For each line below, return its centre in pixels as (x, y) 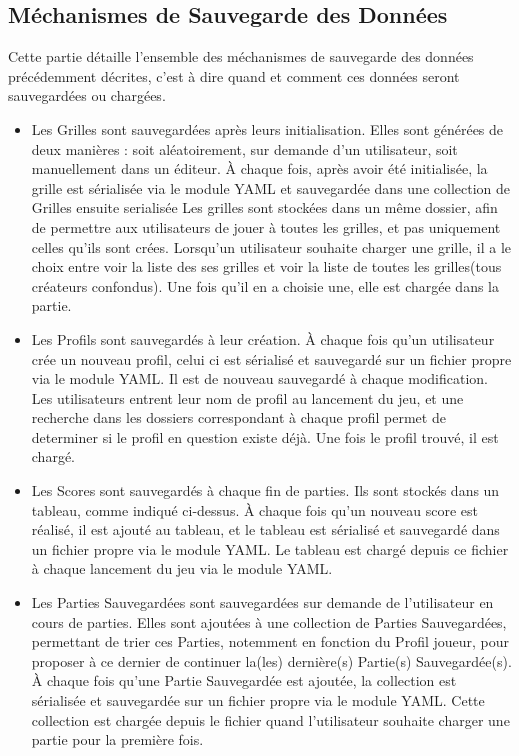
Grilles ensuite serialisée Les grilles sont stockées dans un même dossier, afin (264, 207)
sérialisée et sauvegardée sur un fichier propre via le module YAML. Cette (258, 700)
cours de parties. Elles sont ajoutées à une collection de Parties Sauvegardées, (269, 621)
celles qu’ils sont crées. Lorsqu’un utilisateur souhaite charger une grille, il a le (271, 246)
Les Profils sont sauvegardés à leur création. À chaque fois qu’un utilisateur (263, 338)
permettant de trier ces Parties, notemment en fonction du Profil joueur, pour (270, 641)
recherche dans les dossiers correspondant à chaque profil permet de (238, 417)
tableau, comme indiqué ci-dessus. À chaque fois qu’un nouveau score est (254, 509)
